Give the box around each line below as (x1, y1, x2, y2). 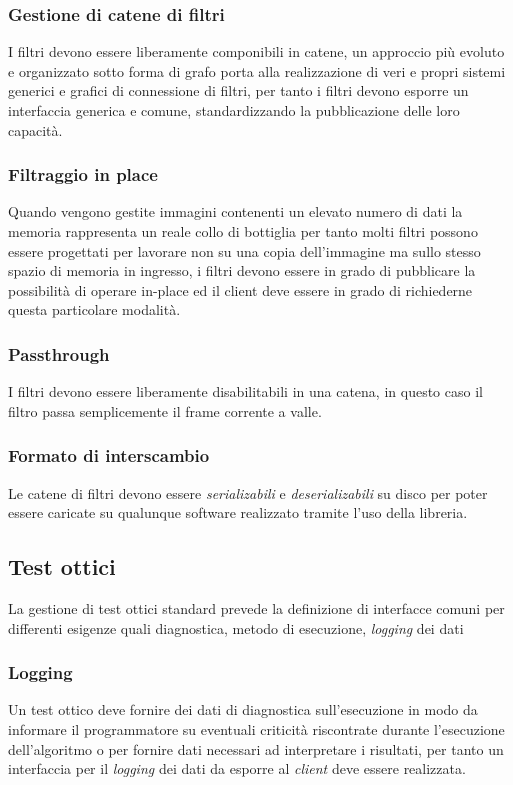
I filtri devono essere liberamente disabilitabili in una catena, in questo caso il (8, 381, 483, 402)
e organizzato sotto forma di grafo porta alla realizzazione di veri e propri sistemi (8, 60, 506, 81)
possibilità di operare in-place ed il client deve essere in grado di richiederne (8, 279, 473, 300)
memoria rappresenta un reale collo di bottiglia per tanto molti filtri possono (8, 221, 478, 241)
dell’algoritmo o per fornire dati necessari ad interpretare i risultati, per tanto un (8, 738, 504, 759)
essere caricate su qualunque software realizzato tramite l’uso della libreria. (8, 502, 468, 523)
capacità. (8, 119, 63, 140)
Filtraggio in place (8, 162, 158, 187)
